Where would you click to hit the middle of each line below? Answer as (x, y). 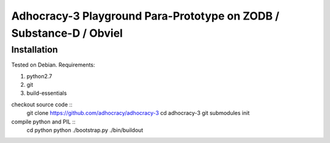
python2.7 (39, 76)
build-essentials (47, 93)
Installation (35, 50)
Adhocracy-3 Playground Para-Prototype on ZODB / (145, 16)
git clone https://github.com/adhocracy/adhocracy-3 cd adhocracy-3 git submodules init (138, 113)
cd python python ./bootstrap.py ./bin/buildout (85, 130)
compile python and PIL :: (43, 122)
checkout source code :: (42, 105)
